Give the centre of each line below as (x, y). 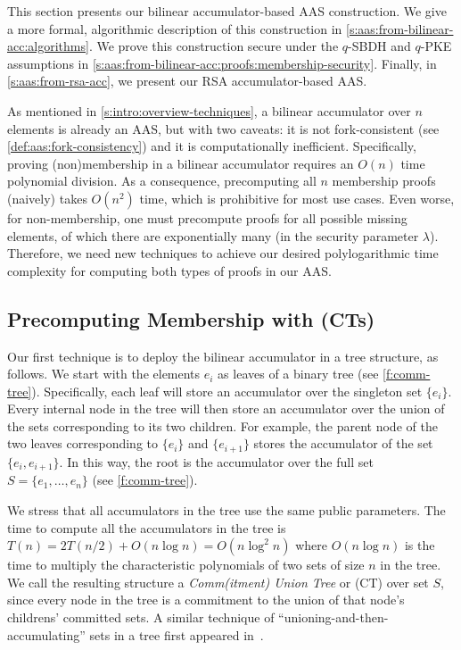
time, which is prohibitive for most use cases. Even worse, (297, 198)
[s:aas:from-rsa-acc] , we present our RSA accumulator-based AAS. (187, 81)
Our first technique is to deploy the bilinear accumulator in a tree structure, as (223, 356)
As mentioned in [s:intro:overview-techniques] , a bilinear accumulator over (209, 110)
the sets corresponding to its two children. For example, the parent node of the (222, 425)
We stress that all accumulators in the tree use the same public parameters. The (226, 509)
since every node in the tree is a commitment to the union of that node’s (206, 600)
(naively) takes (47, 198)
